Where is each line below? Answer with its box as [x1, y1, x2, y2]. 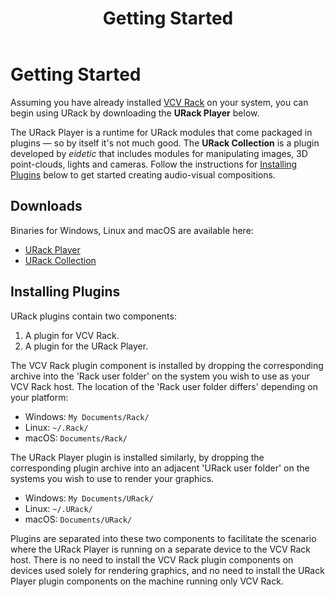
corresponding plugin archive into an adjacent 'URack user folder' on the [10, 462, 310, 474]
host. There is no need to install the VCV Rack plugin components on [10, 553, 294, 566]
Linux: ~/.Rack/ [24, 421, 89, 433]
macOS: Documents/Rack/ [24, 432, 128, 444]
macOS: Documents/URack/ [24, 513, 133, 525]
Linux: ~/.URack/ [24, 502, 93, 514]
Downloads [10, 198, 83, 215]
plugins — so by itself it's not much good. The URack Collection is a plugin [10, 137, 320, 149]
